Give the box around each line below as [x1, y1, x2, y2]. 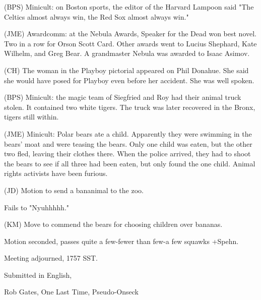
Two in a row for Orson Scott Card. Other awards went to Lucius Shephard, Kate [4, 38, 257, 48]
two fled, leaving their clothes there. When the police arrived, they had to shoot [4, 148, 251, 159]
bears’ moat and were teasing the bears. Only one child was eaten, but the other [4, 138, 252, 149]
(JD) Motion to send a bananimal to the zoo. [4, 185, 144, 195]
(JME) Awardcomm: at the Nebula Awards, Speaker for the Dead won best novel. [4, 28, 257, 39]
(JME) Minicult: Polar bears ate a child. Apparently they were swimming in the [4, 128, 252, 139]
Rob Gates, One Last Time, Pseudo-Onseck [4, 286, 139, 297]
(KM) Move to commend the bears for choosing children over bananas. [4, 219, 223, 229]
